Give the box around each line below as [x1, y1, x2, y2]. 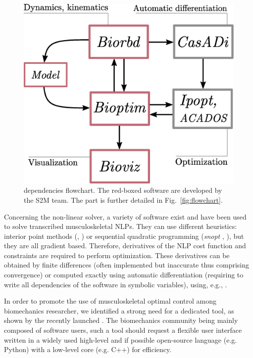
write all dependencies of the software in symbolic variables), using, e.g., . [4, 279, 227, 289]
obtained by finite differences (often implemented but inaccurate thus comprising [4, 260, 250, 270]
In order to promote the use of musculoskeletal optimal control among [4, 296, 216, 306]
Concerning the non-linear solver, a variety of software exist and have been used [4, 211, 247, 222]
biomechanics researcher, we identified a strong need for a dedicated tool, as [4, 305, 234, 315]
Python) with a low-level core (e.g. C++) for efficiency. [4, 344, 172, 355]
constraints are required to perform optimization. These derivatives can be [4, 250, 230, 260]
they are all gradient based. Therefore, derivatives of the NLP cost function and [4, 240, 246, 251]
